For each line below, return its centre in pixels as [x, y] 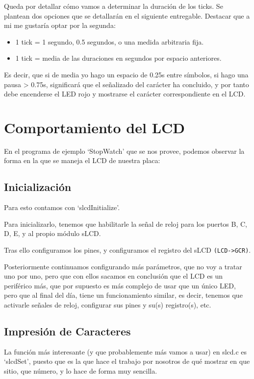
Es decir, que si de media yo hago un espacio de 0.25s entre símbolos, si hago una [126, 74]
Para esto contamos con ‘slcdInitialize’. [62, 207]
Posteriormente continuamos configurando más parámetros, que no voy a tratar [123, 266]
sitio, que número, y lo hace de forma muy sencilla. [81, 371]
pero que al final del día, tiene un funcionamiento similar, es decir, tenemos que [123, 295]
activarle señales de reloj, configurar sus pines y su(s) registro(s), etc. [108, 305]
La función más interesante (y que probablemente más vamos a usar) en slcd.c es [126, 351]
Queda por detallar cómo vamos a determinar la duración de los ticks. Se [114, 6]
